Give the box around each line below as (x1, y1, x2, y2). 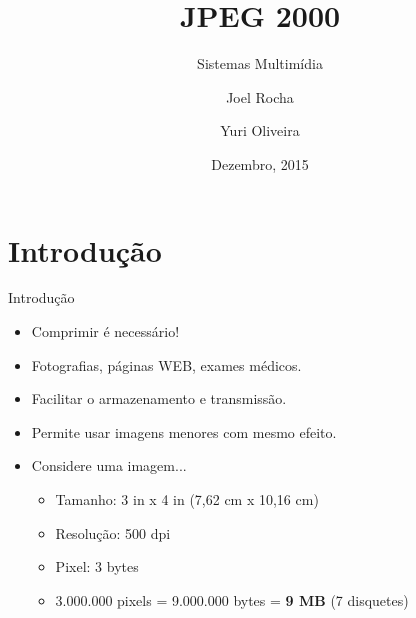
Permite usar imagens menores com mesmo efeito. (31, 421, 337, 442)
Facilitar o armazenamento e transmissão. (31, 388, 287, 409)
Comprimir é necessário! (31, 321, 180, 342)
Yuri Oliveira (220, 120, 300, 141)
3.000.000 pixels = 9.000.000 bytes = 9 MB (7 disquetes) (55, 589, 409, 610)
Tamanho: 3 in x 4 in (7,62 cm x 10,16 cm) (55, 489, 319, 509)
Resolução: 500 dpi (55, 522, 171, 543)
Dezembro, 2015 (211, 153, 309, 174)
